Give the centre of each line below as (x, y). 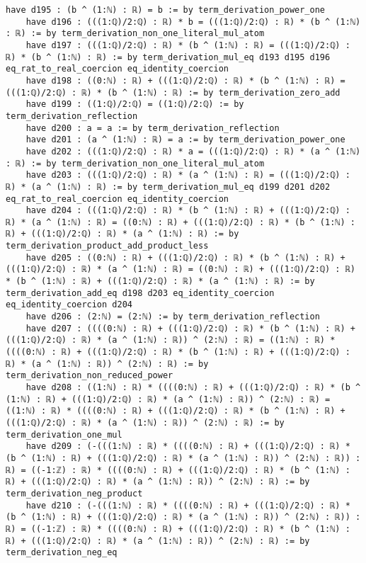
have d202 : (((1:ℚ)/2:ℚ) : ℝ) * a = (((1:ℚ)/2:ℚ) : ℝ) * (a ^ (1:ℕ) (193, 151)
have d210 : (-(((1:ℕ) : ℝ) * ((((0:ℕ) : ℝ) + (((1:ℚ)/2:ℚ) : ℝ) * (188, 505)
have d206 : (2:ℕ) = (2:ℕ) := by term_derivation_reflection (173, 317)
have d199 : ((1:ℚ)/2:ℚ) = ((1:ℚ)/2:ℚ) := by (135, 104)
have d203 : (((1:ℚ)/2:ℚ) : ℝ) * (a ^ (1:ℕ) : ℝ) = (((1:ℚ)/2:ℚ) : (188, 175)
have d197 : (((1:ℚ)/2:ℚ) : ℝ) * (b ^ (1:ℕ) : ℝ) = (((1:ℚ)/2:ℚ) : (188, 45)
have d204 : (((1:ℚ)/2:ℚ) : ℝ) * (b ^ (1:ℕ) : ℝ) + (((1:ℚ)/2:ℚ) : (188, 211)
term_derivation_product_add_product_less (107, 246)
